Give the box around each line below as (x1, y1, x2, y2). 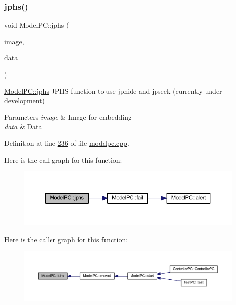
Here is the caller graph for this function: (4, 234, 128, 244)
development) (4, 95, 45, 106)
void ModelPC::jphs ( (4, 20, 69, 30)
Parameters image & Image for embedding (4, 111, 132, 122)
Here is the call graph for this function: (4, 154, 122, 165)
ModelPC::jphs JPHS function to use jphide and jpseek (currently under (4, 85, 222, 96)
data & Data (4, 121, 42, 132)
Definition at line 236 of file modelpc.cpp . (4, 138, 129, 148)
